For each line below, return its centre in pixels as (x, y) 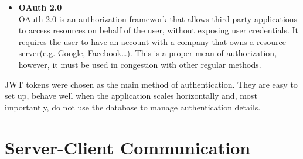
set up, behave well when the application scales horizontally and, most (131, 96)
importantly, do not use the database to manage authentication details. (133, 107)
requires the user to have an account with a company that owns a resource (152, 41)
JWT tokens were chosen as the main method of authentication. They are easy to (151, 84)
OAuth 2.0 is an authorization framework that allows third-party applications (158, 18)
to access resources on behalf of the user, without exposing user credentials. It (158, 30)
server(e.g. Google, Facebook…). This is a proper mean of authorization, (148, 53)
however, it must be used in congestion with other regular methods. (140, 64)
